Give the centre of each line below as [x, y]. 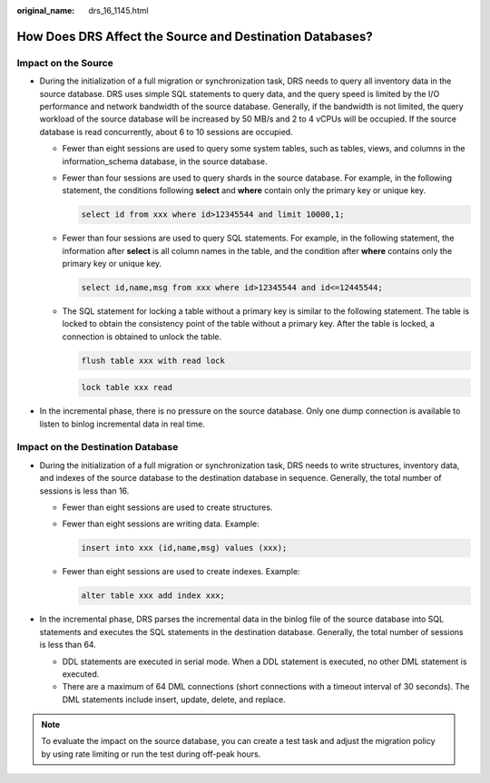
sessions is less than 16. [84, 491]
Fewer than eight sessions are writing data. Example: [161, 524]
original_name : [46, 10]
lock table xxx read [127, 387]
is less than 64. [68, 645]
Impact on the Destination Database [98, 447]
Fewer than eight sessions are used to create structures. [167, 507]
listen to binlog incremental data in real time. [122, 424]
